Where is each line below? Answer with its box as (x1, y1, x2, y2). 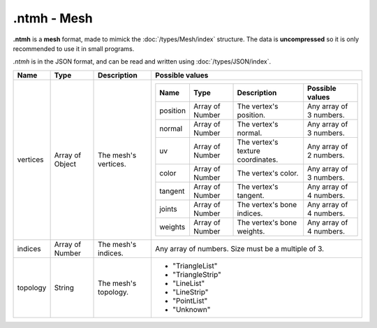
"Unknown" (172, 304, 211, 314)
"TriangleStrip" (172, 269, 221, 279)
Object (54, 159, 77, 169)
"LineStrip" (172, 287, 209, 297)
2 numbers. (307, 150, 345, 160)
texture (237, 145, 261, 155)
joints (159, 204, 177, 213)
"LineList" (172, 278, 205, 288)
